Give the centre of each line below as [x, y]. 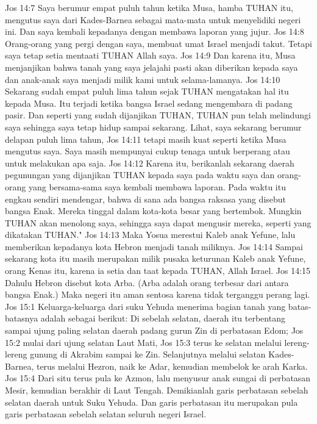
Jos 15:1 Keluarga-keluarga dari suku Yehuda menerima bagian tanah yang [145, 306]
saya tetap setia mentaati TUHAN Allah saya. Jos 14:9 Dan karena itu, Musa [150, 55]
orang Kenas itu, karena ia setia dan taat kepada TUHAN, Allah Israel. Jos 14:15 [158, 271]
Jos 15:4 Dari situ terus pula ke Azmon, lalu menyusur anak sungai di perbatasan [158, 378]
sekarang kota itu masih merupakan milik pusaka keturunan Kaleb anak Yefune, [155, 258]
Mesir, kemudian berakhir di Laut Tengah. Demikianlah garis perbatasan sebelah [157, 390]
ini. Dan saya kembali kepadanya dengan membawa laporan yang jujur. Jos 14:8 [155, 31]
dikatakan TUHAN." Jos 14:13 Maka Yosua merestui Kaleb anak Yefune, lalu [150, 235]
